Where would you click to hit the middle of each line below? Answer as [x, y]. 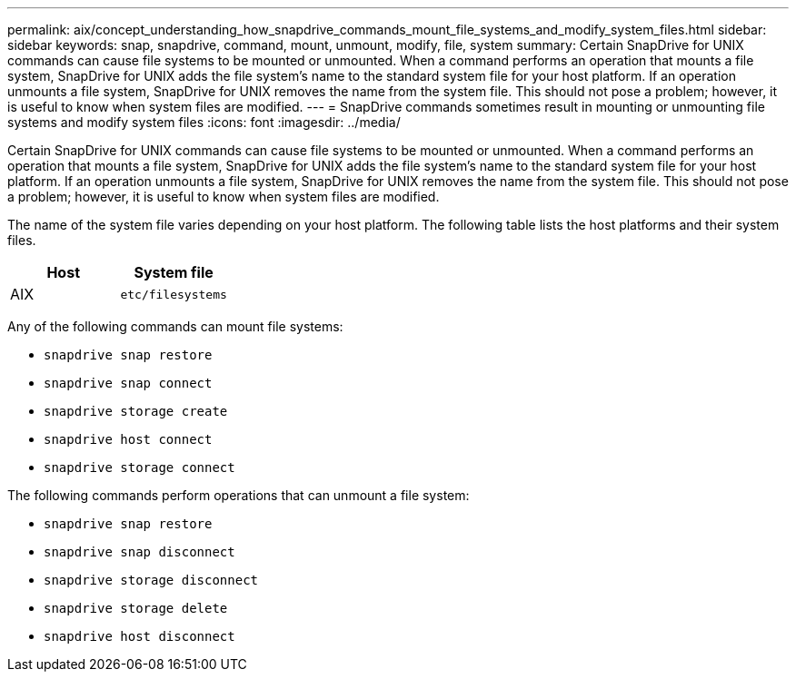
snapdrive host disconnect [139, 636]
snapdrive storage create [136, 411]
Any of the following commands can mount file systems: [175, 326]
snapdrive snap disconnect [139, 552]
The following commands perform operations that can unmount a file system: [239, 495]
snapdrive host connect [128, 439]
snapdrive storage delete [136, 608]
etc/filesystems [174, 294]
